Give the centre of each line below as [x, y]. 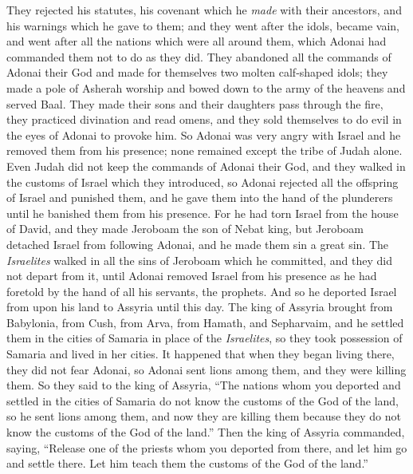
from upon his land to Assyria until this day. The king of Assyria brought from [200, 307]
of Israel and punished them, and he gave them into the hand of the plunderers [200, 197]
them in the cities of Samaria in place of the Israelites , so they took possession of [205, 338]
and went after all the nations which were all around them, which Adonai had [197, 41]
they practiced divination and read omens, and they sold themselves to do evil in [204, 119]
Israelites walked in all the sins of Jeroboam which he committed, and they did [199, 260]
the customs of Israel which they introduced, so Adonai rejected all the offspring [203, 182]
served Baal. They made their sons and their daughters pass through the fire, [195, 103]
